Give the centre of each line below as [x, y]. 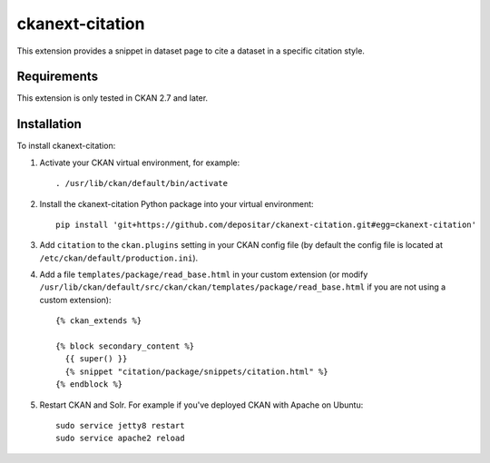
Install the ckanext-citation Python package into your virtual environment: [176, 203]
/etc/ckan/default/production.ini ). [119, 258]
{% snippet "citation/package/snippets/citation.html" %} [196, 371]
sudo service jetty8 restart [120, 425]
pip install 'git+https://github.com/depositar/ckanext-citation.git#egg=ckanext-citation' [266, 224]
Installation [49, 124]
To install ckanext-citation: [66, 146]
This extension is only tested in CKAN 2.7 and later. [113, 98]
